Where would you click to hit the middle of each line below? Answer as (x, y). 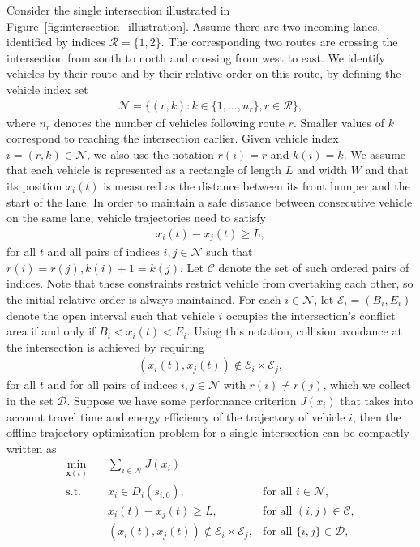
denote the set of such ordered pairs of (314, 267)
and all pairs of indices (103, 252)
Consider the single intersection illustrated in (118, 10)
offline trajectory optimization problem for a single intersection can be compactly (208, 432)
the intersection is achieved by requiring (106, 346)
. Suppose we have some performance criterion (182, 401)
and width (322, 170)
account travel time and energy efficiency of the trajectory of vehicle (176, 416)
